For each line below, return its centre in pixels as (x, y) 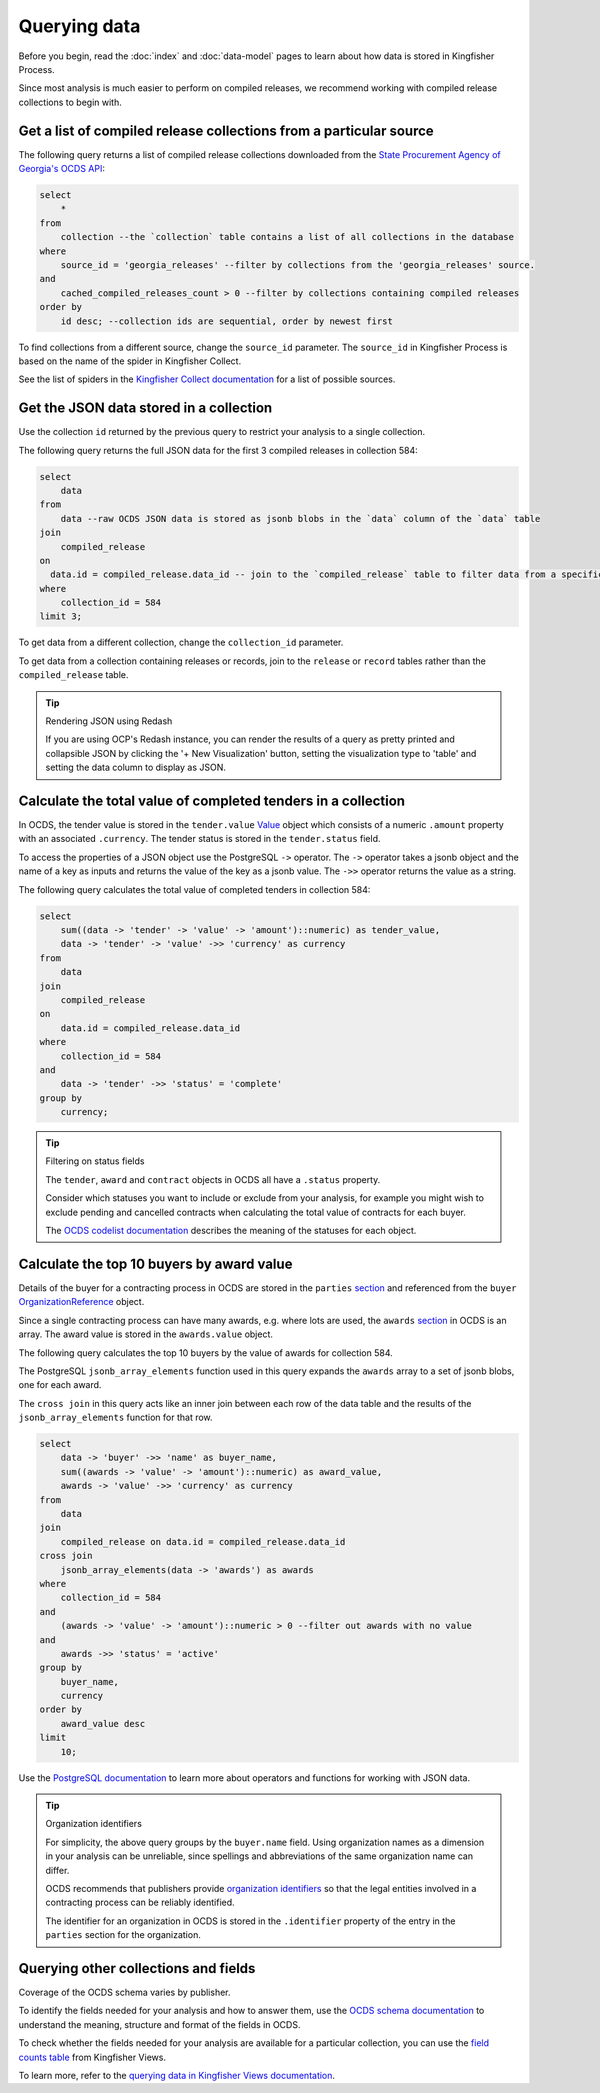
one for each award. (60, 1385)
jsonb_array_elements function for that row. (116, 1417)
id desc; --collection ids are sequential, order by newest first (227, 321)
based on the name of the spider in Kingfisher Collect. (130, 361)
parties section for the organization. (123, 1935)
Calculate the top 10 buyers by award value (155, 1263)
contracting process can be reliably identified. (140, 1902)
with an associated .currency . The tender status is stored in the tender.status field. (199, 839)
